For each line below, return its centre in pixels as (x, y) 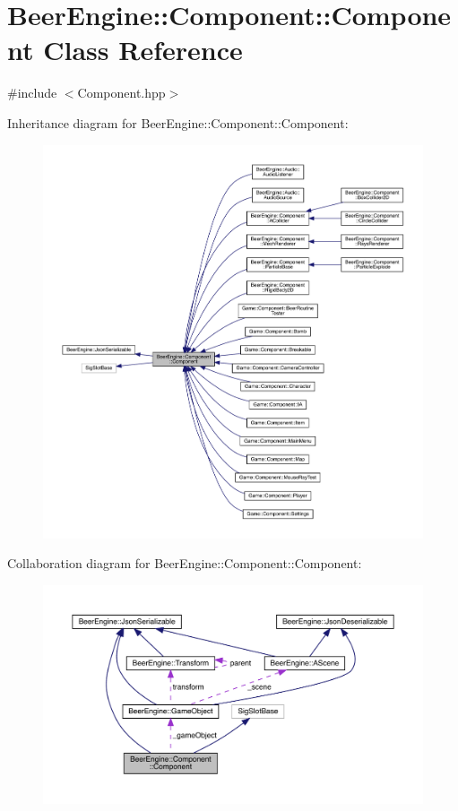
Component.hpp (121, 93)
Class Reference (143, 50)
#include (32, 93)
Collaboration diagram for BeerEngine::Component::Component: (185, 563)
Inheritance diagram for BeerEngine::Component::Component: (178, 122)
